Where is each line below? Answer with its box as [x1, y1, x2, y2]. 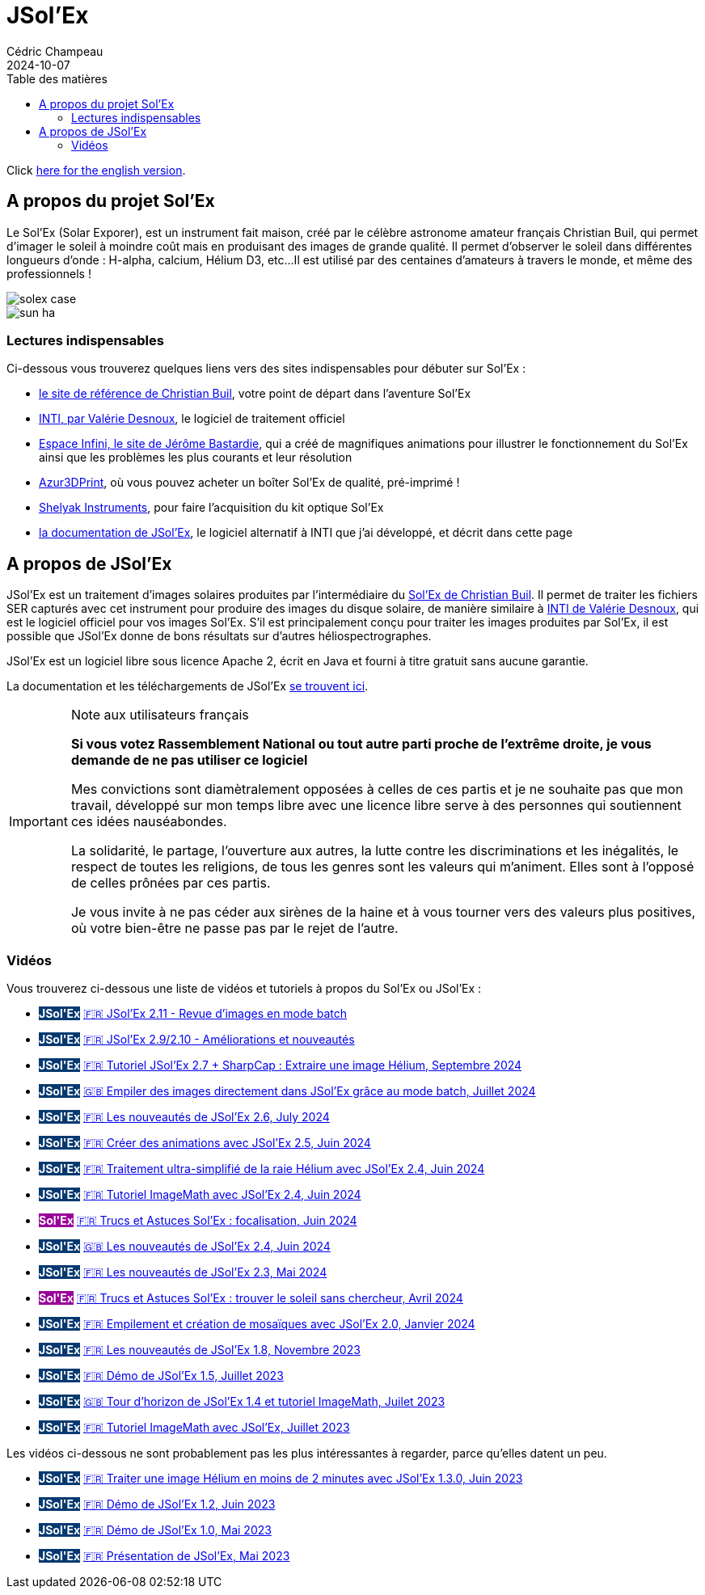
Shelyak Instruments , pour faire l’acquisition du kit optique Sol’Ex [39, 500, 384, 515]
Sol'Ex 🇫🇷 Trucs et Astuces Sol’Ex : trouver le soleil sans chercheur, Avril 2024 [39, 1290, 463, 1305]
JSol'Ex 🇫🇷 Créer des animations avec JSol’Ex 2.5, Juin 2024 [39, 1135, 371, 1150]
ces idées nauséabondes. [70, 813, 227, 830]
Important [9, 813, 68, 830]
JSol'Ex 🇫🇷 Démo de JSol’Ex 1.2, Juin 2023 [39, 1496, 276, 1511]
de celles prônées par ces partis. [70, 875, 271, 892]
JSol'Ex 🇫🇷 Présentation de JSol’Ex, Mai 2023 [39, 1548, 290, 1563]
